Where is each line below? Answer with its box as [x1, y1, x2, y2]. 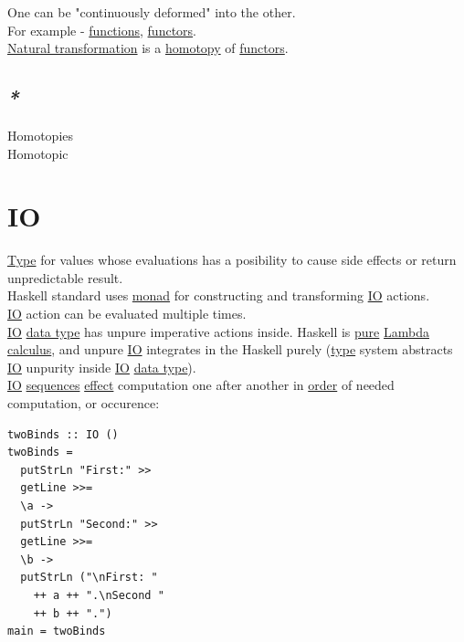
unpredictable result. [7, 268, 123, 287]
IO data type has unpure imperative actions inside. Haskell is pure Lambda [7, 321, 429, 341]
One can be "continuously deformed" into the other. [7, 3, 296, 21]
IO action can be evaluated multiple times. [7, 304, 247, 323]
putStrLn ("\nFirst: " [20, 571, 158, 584]
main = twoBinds [7, 625, 106, 638]
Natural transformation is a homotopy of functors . [7, 38, 289, 58]
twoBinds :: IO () [7, 427, 119, 441]
